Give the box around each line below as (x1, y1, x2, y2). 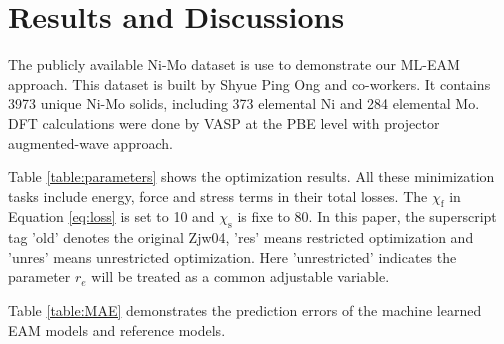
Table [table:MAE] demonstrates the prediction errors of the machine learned (8, 300, 482, 321)
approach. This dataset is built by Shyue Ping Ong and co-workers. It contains (8, 73, 491, 94)
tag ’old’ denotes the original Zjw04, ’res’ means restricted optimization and (8, 227, 474, 248)
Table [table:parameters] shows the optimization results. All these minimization (8, 166, 495, 187)
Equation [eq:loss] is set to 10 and (8, 206, 215, 227)
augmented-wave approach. (8, 132, 173, 153)
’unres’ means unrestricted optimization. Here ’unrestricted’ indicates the (8, 246, 457, 267)
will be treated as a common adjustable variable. (91, 266, 390, 287)
